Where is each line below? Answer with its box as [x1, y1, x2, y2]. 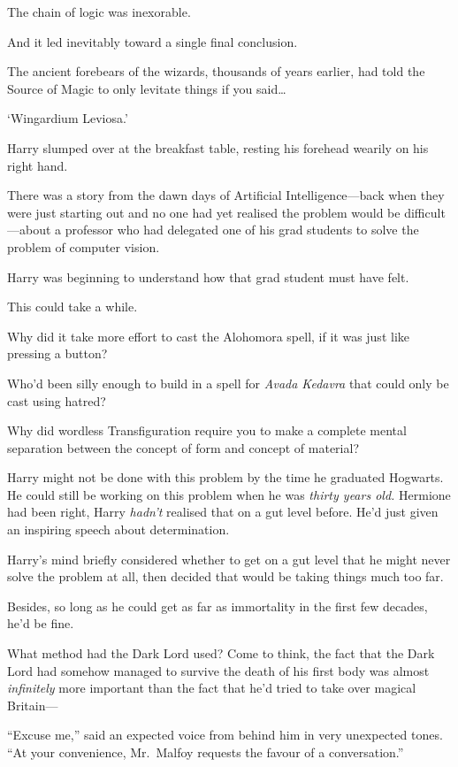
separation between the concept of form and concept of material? [7, 438, 360, 456]
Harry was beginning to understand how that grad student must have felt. [7, 267, 409, 286]
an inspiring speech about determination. [7, 520, 230, 539]
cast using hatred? [7, 391, 106, 410]
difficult [404, 203, 446, 221]
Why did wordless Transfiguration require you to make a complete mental [7, 421, 407, 440]
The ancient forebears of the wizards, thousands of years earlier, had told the [7, 62, 425, 81]
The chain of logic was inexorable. [7, 3, 191, 20]
